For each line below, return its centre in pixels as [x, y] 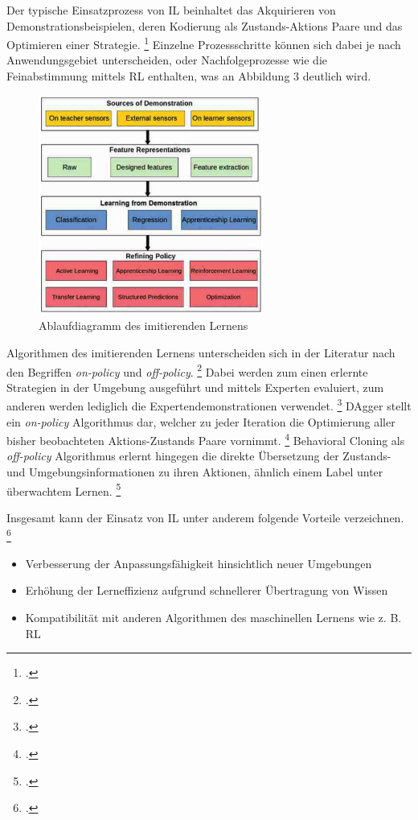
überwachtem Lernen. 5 [64, 489]
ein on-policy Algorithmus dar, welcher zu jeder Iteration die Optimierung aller [201, 421]
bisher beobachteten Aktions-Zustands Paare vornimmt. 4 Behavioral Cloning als [206, 439]
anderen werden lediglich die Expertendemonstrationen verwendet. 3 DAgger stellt [209, 405]
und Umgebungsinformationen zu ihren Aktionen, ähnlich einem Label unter [195, 472]
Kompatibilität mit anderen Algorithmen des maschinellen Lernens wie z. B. [213, 617]
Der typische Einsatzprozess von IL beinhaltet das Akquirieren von [171, 10]
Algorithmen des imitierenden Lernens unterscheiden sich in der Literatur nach [201, 352]
